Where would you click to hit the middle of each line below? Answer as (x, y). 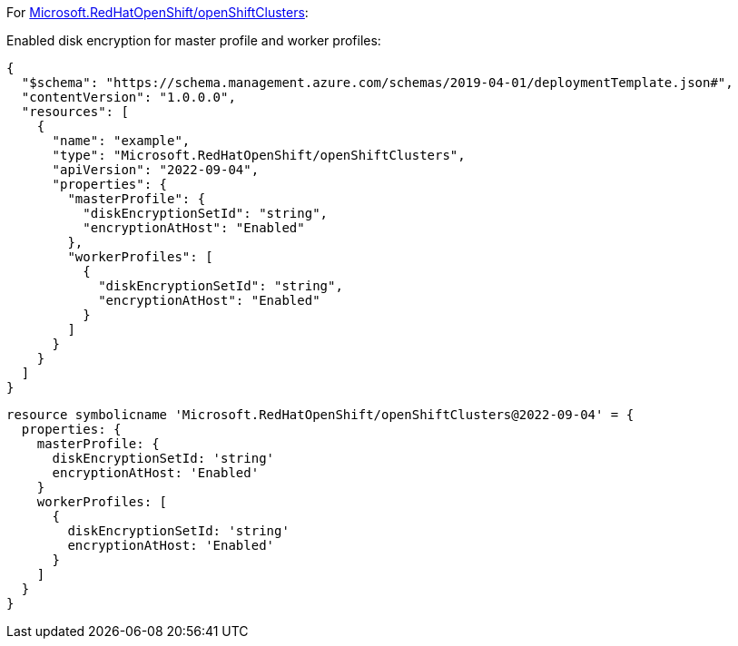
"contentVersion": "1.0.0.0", (128, 97)
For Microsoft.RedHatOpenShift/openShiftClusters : (157, 12)
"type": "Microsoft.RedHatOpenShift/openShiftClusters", (259, 155)
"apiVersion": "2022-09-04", (156, 170)
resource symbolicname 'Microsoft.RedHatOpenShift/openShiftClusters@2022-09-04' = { (320, 415)
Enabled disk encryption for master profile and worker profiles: (194, 40)
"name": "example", (121, 141)
